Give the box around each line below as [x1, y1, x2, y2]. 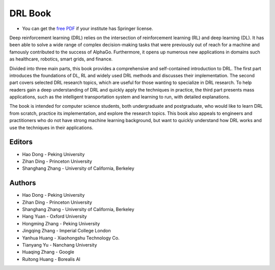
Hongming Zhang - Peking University [22, 220, 100, 226]
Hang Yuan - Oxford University [22, 214, 87, 220]
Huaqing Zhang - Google [22, 249, 74, 255]
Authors [9, 178, 36, 188]
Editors [9, 138, 33, 146]
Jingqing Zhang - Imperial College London [22, 228, 111, 234]
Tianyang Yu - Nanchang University [22, 242, 97, 248]
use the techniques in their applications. [9, 125, 94, 131]
